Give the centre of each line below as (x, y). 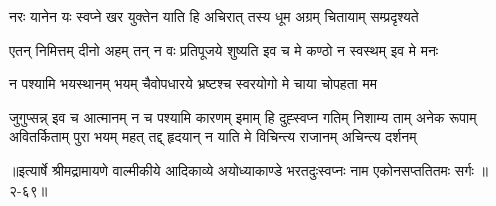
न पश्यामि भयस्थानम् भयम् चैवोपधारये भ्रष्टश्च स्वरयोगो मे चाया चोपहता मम (193, 83)
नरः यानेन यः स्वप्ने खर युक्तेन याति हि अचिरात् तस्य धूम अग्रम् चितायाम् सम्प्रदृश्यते (214, 16)
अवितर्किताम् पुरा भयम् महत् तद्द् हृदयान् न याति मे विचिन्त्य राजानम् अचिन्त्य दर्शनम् (213, 136)
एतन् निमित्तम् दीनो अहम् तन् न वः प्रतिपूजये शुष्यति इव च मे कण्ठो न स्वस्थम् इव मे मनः (224, 49)
